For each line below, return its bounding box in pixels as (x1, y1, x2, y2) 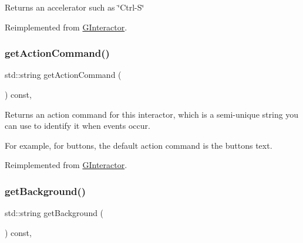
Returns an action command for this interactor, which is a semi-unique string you (5, 108, 299, 120)
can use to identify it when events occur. (5, 119, 150, 132)
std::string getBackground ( (5, 207, 104, 219)
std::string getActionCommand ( (5, 69, 122, 81)
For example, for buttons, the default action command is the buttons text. (5, 139, 272, 151)
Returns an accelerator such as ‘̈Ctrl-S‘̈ (5, 1, 144, 13)
